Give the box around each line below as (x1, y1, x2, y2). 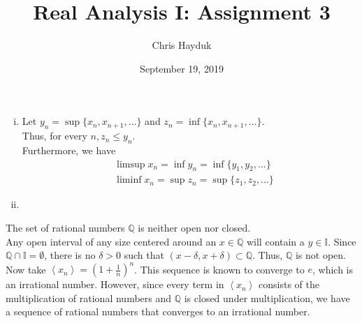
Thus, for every (22, 128, 87, 143)
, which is (312, 262, 354, 276)
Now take (6, 262, 46, 276)
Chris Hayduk (152, 38, 212, 52)
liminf (117, 175, 142, 186)
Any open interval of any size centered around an (6, 234, 217, 248)
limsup (117, 159, 145, 170)
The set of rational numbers (6, 220, 125, 234)
